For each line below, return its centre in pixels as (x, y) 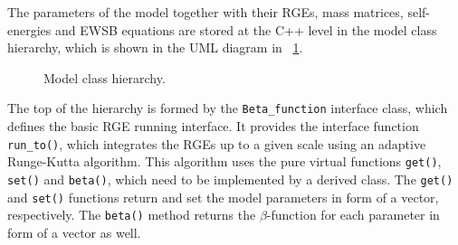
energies (29, 29)
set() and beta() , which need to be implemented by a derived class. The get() (230, 179)
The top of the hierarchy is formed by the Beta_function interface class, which (228, 108)
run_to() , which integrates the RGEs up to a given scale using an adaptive (217, 143)
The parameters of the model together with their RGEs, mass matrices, (205, 12)
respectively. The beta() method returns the (132, 215)
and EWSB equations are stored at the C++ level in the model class (246, 29)
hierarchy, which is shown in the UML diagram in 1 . (155, 47)
